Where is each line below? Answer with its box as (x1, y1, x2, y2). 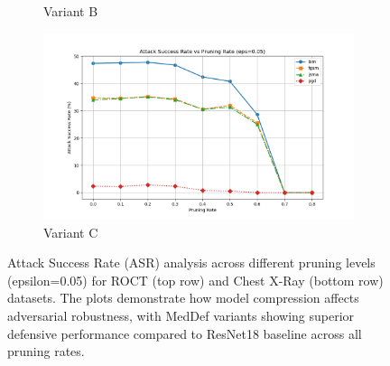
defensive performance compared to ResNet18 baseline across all (7, 324, 362, 343)
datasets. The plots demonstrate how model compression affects (7, 288, 359, 307)
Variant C (43, 222, 98, 241)
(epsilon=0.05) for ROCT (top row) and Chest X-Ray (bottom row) (7, 270, 384, 289)
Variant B (43, 2, 98, 20)
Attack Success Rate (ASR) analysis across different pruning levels (7, 253, 376, 272)
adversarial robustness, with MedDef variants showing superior (7, 305, 355, 324)
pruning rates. (7, 342, 85, 361)
